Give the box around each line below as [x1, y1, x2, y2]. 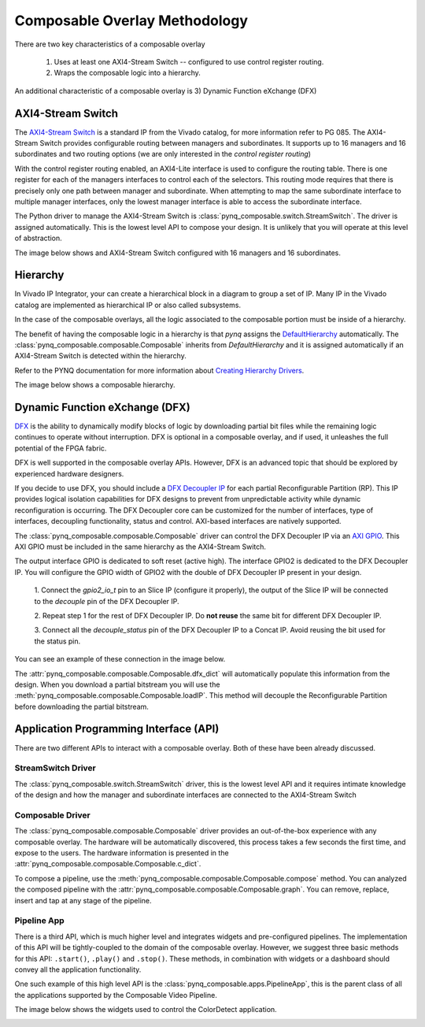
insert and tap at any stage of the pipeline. [14, 895, 152, 905]
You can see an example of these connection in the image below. [14, 654, 226, 664]
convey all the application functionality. [14, 965, 142, 974]
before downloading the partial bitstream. [14, 702, 150, 711]
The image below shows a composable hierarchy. [14, 380, 176, 390]
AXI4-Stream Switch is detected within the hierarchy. [14, 351, 187, 361]
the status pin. [34, 636, 81, 646]
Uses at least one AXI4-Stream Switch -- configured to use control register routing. [54, 57, 324, 66]
